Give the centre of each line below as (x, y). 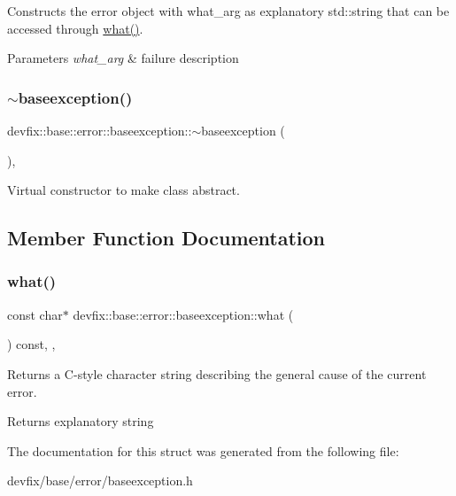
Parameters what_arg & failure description (123, 58)
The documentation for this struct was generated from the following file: (203, 450)
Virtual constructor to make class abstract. (124, 190)
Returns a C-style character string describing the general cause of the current (217, 373)
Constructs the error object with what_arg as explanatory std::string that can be (228, 11)
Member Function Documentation (166, 238)
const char (35, 314)
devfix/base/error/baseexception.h (100, 480)
